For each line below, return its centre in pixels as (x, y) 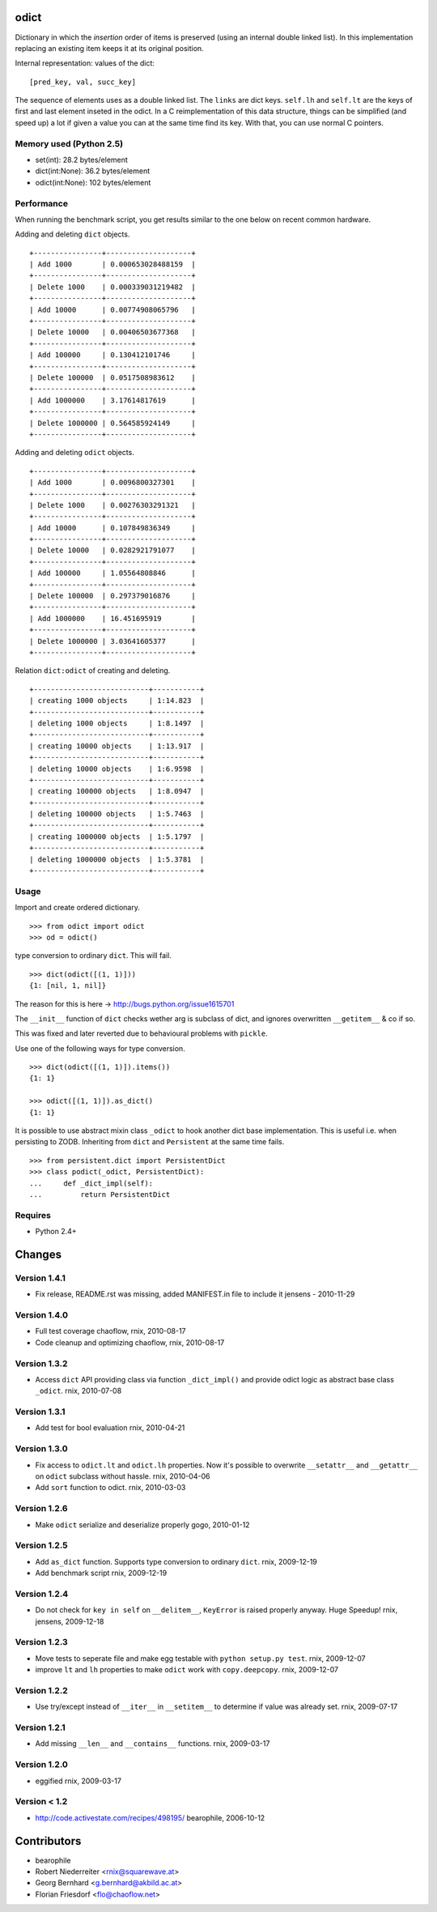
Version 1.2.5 (41, 1545)
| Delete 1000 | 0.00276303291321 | (112, 505)
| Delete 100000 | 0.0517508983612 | (112, 378)
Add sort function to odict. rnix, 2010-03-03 (110, 1488)
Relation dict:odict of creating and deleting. (93, 671)
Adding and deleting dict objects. (72, 234)
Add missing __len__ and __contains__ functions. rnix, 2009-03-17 (153, 1744)
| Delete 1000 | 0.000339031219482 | (112, 287)
